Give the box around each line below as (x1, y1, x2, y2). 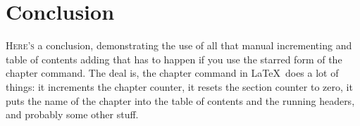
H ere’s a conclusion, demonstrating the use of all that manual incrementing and (6, 38, 352, 53)
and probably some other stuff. (6, 107, 139, 122)
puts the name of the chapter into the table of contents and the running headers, (6, 93, 355, 108)
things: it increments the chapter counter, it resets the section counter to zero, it (6, 79, 353, 94)
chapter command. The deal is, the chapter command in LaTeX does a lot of (6, 65, 339, 80)
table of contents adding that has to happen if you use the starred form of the (6, 51, 342, 66)
